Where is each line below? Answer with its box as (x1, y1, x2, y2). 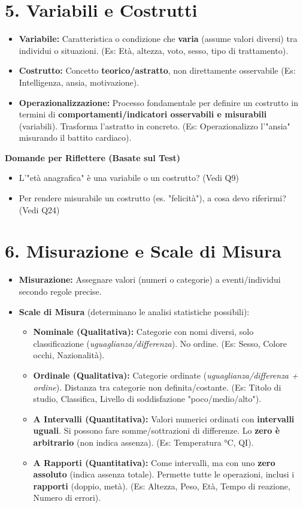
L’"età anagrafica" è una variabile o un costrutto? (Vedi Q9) (19, 171, 239, 184)
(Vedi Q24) (19, 203, 60, 216)
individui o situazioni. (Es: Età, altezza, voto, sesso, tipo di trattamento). (19, 44, 289, 56)
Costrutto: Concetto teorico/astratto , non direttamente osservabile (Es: (19, 64, 296, 77)
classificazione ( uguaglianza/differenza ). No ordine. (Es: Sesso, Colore (33, 337, 287, 349)
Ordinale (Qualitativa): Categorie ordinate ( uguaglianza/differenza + (33, 368, 298, 381)
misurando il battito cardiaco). (19, 131, 132, 144)
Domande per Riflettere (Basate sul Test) (5, 151, 181, 164)
